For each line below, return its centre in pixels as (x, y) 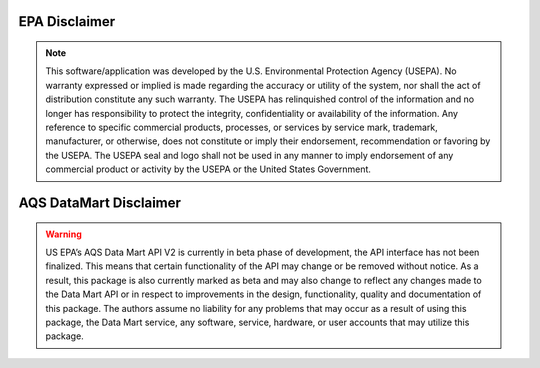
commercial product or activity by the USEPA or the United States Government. (208, 169)
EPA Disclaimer (67, 21)
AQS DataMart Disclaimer (100, 202)
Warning (63, 234)
